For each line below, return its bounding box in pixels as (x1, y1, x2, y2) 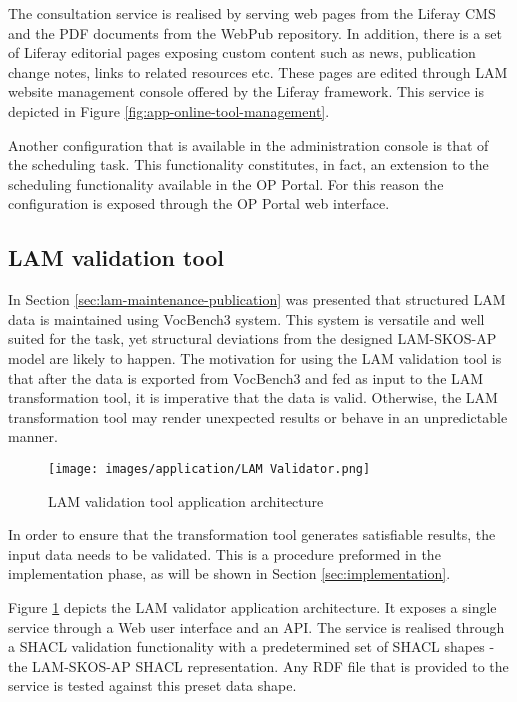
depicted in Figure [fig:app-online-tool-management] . (8, 100, 330, 121)
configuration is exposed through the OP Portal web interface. (8, 193, 390, 214)
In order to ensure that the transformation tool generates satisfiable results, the (8, 524, 496, 545)
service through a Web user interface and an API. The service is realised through (8, 616, 505, 637)
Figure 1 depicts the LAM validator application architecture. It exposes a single (8, 596, 497, 617)
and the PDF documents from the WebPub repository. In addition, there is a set (8, 22, 503, 43)
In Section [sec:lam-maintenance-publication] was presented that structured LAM (8, 289, 506, 310)
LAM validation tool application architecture (48, 490, 324, 511)
